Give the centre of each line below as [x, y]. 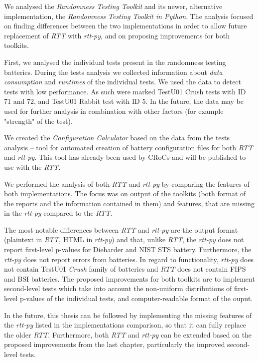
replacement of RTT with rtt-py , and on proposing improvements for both [117, 35]
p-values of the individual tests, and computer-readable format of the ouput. [136, 298]
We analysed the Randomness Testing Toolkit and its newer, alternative [113, 6]
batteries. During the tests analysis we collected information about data [113, 72]
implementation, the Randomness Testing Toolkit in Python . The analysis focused [129, 16]
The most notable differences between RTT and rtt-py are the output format [121, 229]
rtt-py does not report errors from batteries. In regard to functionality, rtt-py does [129, 259]
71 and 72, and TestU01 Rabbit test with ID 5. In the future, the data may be [124, 101]
